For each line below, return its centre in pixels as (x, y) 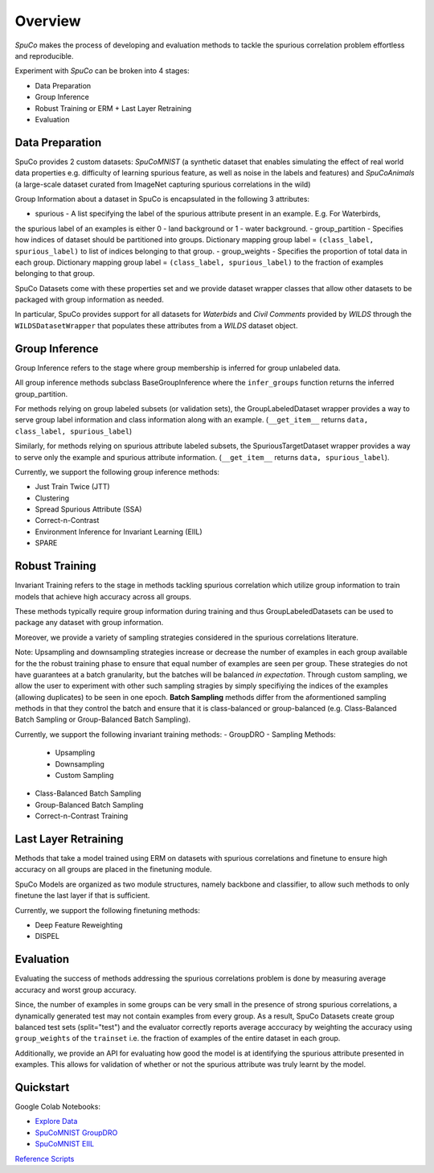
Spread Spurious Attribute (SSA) (88, 509)
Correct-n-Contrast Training (82, 816)
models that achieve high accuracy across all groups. (103, 596)
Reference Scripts (45, 1159)
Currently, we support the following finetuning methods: (107, 910)
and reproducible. (44, 56)
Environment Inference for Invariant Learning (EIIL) (119, 532)
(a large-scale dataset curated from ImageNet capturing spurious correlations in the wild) (163, 184)
